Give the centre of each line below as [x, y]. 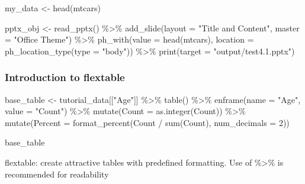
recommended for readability [57, 174]
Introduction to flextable [65, 77]
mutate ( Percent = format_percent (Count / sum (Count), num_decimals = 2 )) [147, 122]
